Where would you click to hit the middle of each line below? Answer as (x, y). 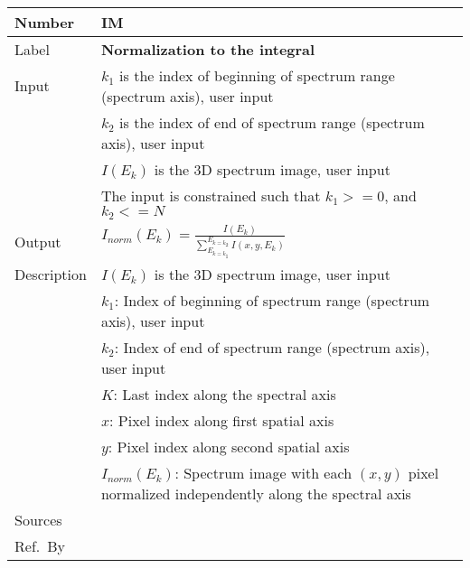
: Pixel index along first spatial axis (222, 420)
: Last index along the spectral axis (225, 394)
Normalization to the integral (208, 49)
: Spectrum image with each (263, 472)
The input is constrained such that (211, 195)
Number (45, 22)
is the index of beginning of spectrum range (257, 75)
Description (51, 274)
